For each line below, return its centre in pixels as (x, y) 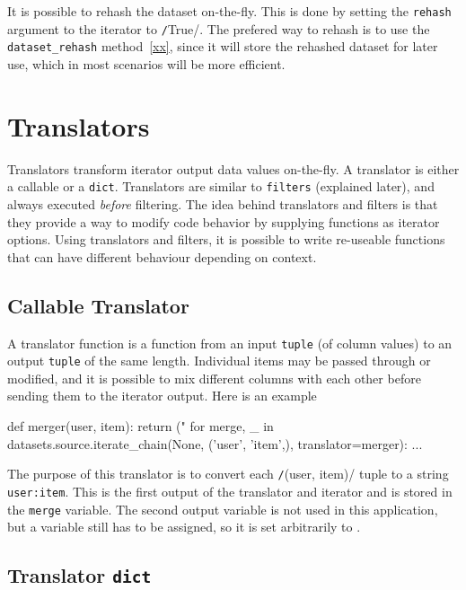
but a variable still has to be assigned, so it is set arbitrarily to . (184, 527)
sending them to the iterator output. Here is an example (162, 396)
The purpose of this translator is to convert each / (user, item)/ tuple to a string (228, 474)
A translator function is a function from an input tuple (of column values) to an (230, 343)
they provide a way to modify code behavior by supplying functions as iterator (224, 221)
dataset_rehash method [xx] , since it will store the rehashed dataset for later (223, 46)
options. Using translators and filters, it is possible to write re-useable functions (226, 239)
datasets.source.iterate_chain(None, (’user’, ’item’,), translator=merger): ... (215, 443)
